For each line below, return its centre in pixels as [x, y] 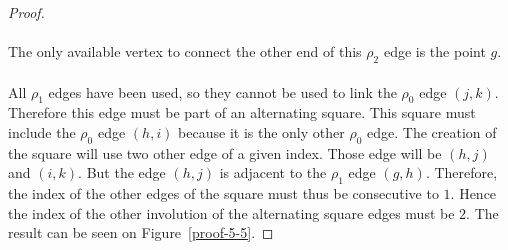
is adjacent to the [273, 172]
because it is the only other [261, 131]
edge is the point [434, 51]
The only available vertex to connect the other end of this [185, 51]
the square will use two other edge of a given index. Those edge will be [225, 152]
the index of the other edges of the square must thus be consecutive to [223, 193]
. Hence [473, 193]
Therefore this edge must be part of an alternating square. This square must [242, 112]
